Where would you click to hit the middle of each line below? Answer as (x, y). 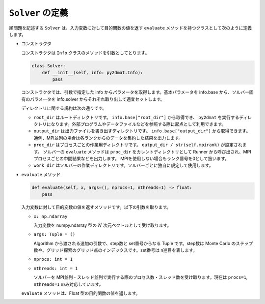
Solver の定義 (39, 13)
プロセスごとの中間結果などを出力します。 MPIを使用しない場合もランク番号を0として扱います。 (131, 158)
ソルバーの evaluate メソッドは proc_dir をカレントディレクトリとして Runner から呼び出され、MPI (147, 152)
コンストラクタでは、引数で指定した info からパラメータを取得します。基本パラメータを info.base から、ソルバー (135, 92)
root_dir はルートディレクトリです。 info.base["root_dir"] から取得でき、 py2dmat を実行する (136, 117)
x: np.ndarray (51, 216)
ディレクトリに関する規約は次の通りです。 (64, 108)
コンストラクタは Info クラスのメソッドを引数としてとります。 (85, 53)
